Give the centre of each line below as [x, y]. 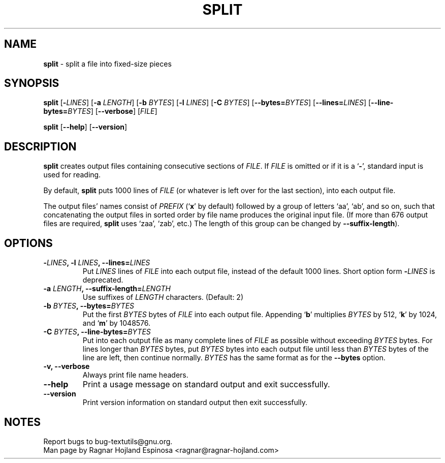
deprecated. [103, 280]
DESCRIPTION [40, 146]
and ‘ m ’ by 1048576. [117, 323]
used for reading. [72, 175]
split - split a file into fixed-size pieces [107, 64]
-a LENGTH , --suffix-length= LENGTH [107, 289]
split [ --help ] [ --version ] [85, 127]
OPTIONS [28, 243]
